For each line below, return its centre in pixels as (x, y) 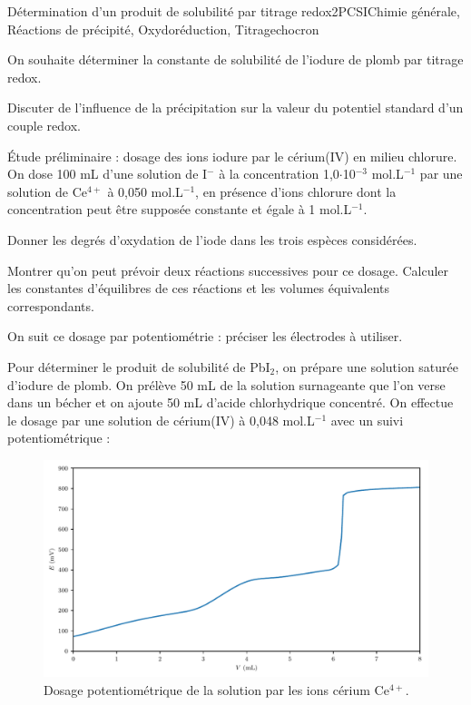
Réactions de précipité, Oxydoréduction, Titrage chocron (163, 29)
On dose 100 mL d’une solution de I (108, 174)
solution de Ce (47, 191)
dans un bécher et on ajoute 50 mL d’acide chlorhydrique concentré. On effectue (231, 402)
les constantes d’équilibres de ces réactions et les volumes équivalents (199, 288)
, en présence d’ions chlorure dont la (296, 191)
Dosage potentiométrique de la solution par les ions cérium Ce (216, 689)
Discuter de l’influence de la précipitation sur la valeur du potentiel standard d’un (235, 108)
